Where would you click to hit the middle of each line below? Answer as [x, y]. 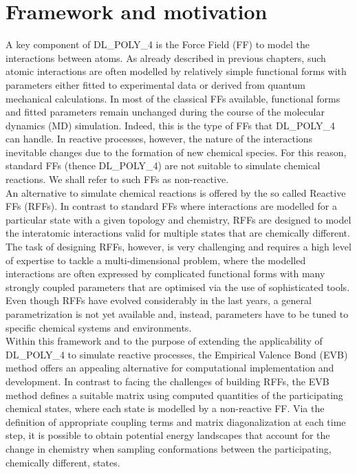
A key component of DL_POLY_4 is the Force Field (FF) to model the [158, 44]
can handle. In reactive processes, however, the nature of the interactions [159, 139]
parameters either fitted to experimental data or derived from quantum [155, 84]
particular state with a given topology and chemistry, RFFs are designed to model [178, 219]
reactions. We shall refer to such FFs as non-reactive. [117, 179]
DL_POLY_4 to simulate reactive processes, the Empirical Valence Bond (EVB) [177, 354]
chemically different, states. [63, 462]
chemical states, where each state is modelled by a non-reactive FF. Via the [165, 408]
